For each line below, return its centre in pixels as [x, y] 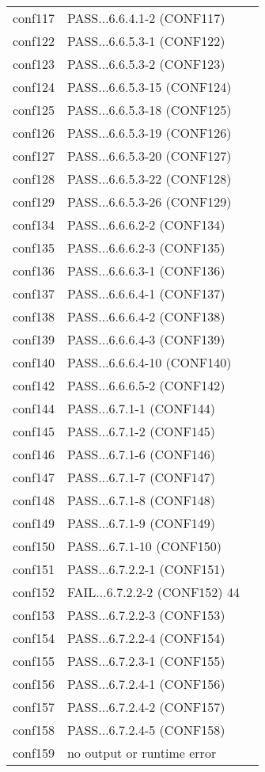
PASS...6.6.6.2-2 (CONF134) [146, 224]
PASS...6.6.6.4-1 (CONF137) [146, 293]
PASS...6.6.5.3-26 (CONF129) [149, 202]
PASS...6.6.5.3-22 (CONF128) [149, 179]
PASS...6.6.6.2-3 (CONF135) [146, 247]
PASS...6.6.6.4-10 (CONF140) [149, 362]
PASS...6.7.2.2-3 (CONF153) [146, 615]
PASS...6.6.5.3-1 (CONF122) [146, 41]
